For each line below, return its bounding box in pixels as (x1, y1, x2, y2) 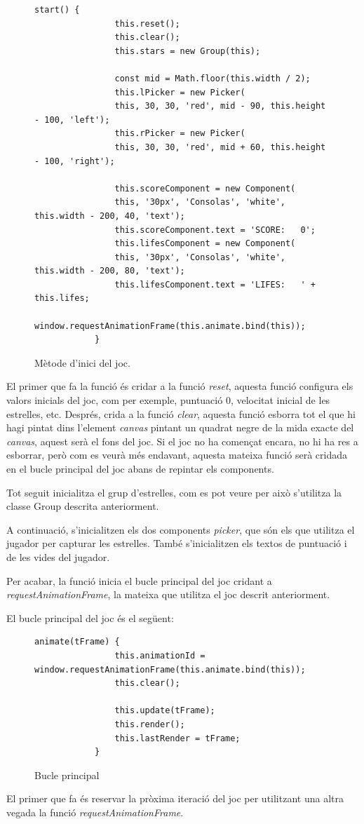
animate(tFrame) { (34, 637, 120, 647)
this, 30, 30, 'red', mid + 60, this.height (114, 142, 326, 152)
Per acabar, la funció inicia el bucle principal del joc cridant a (6, 573, 272, 588)
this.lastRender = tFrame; (114, 733, 241, 743)
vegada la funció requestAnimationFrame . (6, 804, 184, 819)
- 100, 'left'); (34, 114, 110, 125)
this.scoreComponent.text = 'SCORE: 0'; (114, 224, 316, 235)
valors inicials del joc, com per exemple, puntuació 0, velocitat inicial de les (6, 393, 330, 407)
